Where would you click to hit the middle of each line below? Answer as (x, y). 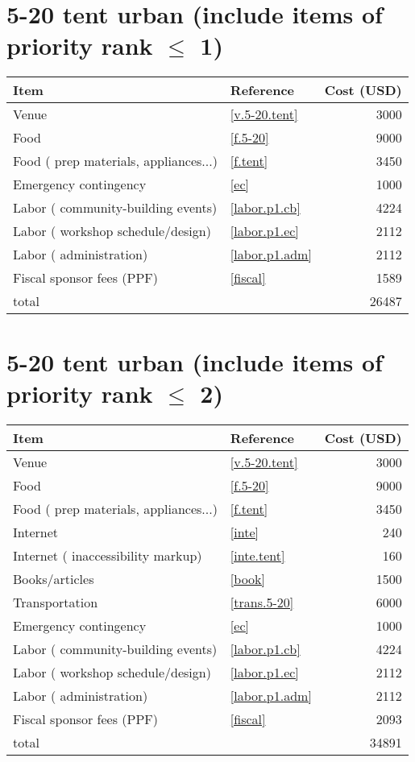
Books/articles (54, 578)
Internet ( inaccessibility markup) (108, 555)
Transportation (56, 602)
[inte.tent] (257, 555)
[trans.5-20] (262, 602)
